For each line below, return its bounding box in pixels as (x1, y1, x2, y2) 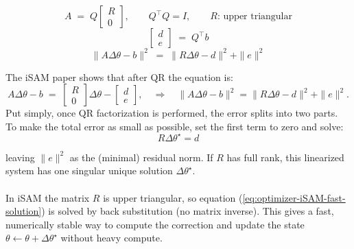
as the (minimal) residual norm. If (69, 150, 213, 164)
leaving (5, 150, 35, 164)
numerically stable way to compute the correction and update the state (5, 217, 305, 231)
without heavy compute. (60, 230, 163, 245)
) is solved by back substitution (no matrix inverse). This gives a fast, (41, 204, 334, 218)
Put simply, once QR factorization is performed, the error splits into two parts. (5, 106, 338, 120)
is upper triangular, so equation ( (103, 190, 243, 204)
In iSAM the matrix (5, 190, 90, 204)
